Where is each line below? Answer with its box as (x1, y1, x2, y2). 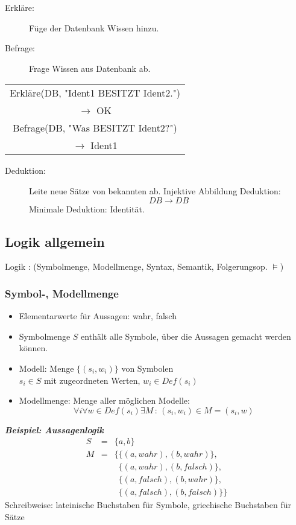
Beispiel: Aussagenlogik (5, 423, 104, 436)
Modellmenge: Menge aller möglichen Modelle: (19, 394, 190, 407)
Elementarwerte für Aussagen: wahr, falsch (19, 310, 177, 322)
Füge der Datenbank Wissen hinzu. (29, 21, 159, 34)
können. (19, 342, 48, 354)
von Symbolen (121, 361, 174, 374)
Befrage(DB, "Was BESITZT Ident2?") (13, 121, 177, 135)
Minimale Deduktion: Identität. (29, 202, 145, 215)
